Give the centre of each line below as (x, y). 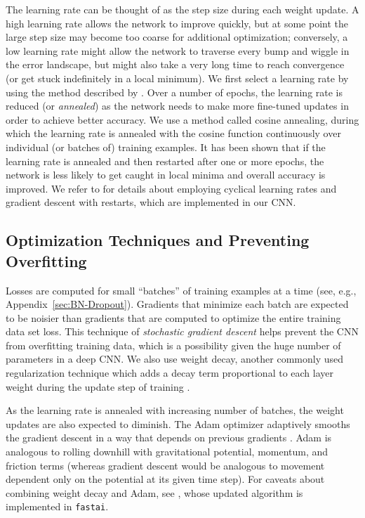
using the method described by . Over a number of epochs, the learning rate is (174, 92)
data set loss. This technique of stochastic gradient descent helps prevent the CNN (182, 331)
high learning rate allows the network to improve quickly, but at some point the (177, 23)
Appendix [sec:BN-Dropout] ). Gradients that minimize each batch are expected (177, 304)
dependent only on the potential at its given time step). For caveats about (165, 479)
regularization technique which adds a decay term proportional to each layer (170, 373)
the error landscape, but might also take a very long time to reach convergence (175, 64)
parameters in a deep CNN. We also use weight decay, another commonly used (175, 359)
